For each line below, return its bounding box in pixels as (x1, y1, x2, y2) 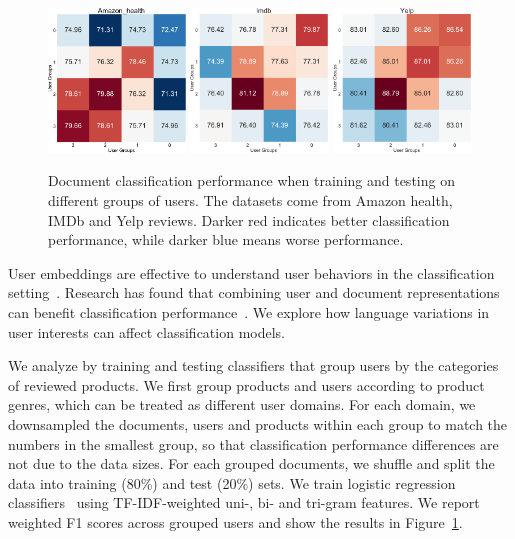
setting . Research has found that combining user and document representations (8, 282, 500, 303)
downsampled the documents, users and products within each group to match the (8, 413, 508, 434)
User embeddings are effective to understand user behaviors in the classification (8, 262, 495, 283)
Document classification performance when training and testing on (48, 170, 455, 191)
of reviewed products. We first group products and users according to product (8, 374, 485, 395)
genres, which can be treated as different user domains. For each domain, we (8, 394, 476, 415)
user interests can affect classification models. (8, 321, 285, 342)
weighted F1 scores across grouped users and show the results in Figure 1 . (8, 511, 463, 532)
